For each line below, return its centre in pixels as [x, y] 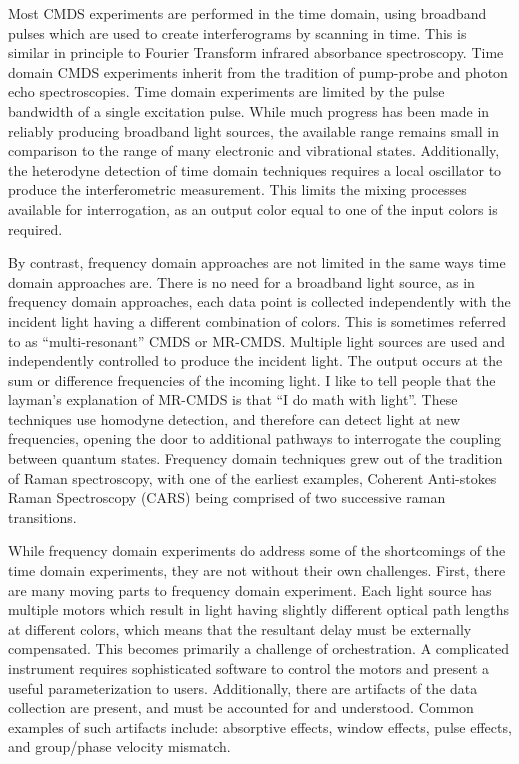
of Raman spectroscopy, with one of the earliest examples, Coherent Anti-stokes [252, 477]
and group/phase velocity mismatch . [119, 746]
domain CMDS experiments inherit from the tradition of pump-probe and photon [258, 71]
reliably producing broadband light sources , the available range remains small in [253, 130]
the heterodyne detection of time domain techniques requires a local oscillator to [255, 169]
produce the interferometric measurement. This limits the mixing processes [237, 189]
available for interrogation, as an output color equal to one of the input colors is [253, 208]
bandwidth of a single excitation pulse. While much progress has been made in [249, 110]
